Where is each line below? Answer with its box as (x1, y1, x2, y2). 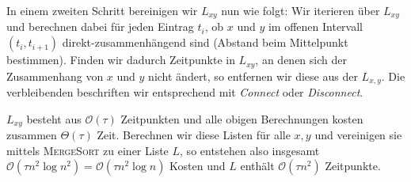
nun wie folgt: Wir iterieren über (221, 2, 380, 18)
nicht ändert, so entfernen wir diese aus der (148, 67, 358, 84)
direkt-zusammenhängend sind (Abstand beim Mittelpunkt (62, 34, 348, 51)
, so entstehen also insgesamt (180, 142, 320, 158)
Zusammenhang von (6, 67, 104, 84)
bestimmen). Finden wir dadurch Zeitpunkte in (6, 51, 235, 68)
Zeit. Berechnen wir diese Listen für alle (97, 127, 291, 142)
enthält (240, 157, 275, 174)
